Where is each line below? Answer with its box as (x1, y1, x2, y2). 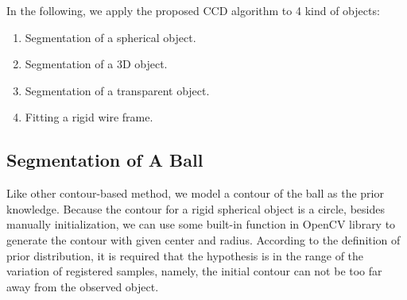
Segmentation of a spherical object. (25, 29, 196, 45)
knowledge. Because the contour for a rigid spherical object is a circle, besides (6, 200, 385, 217)
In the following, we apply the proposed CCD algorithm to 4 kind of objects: (6, 2, 380, 18)
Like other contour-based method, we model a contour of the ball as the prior (6, 185, 384, 202)
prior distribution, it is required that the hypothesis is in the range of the (6, 247, 364, 263)
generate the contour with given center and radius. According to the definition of (6, 231, 401, 248)
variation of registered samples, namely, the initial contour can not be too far (6, 263, 382, 279)
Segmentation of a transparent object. (25, 82, 210, 98)
